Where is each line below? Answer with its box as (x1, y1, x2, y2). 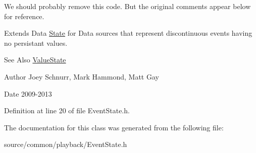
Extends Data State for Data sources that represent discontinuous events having (4, 28, 252, 38)
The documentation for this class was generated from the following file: (4, 122, 224, 132)
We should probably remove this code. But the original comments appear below (4, 1, 251, 11)
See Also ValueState (4, 54, 66, 65)
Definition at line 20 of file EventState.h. (4, 105, 130, 116)
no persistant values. (4, 37, 68, 48)
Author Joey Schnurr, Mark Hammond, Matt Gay (4, 71, 159, 82)
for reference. (4, 11, 44, 21)
